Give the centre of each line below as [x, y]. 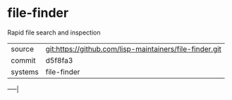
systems [25, 72]
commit [23, 60]
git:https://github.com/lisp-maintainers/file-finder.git [134, 49]
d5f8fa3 [59, 60]
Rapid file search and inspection [54, 32]
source [22, 49]
